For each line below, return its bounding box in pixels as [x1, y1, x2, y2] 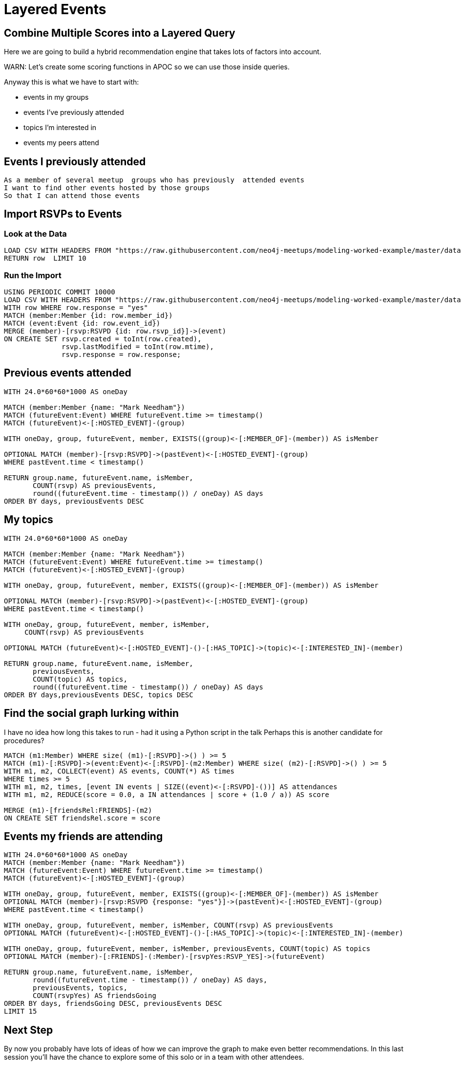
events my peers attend [23, 138, 99, 147]
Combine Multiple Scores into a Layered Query [4, 26, 235, 39]
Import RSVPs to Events [4, 208, 122, 221]
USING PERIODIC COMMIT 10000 [4, 288, 115, 296]
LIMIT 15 [4, 1007, 37, 1016]
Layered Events [4, 1, 106, 18]
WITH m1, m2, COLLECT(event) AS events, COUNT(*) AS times [4, 767, 235, 775]
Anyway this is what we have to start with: [4, 78, 139, 87]
